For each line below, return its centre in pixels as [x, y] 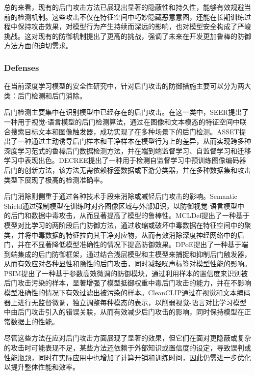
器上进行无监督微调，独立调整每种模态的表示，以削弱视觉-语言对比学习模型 [125, 302]
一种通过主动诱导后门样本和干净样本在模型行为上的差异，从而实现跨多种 [134, 141]
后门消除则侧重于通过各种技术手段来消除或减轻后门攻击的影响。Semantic [121, 196]
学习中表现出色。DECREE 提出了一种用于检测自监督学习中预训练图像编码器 [125, 160]
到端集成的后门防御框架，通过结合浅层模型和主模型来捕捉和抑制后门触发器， [127, 254]
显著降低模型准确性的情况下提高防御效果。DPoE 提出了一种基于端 [143, 244]
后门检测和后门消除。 [52, 95]
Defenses [22, 67]
